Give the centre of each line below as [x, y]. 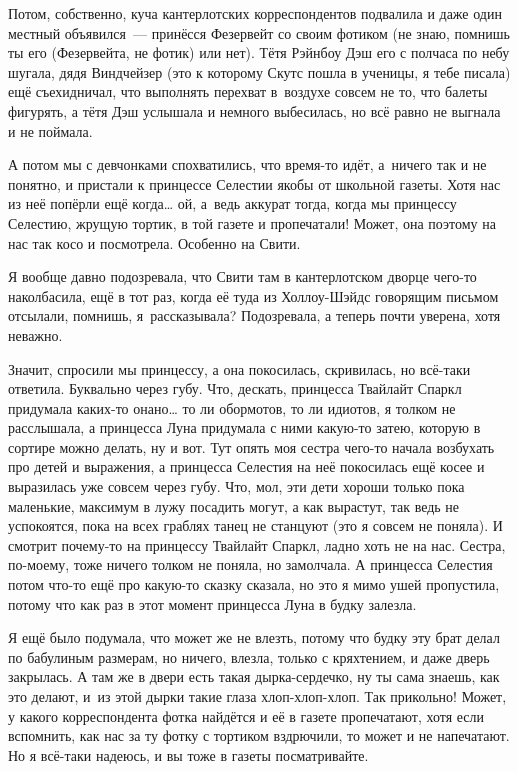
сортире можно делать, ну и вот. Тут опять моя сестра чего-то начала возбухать [251, 446]
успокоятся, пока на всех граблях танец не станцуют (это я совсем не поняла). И [255, 525]
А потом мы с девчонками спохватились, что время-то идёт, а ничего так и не [247, 164]
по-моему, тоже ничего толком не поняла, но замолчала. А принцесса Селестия [250, 564]
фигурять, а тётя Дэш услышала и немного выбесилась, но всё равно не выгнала [254, 110]
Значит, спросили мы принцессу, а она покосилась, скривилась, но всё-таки [239, 368]
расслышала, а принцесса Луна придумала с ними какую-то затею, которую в [244, 427]
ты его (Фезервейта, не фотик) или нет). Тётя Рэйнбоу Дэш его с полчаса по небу [259, 52]
